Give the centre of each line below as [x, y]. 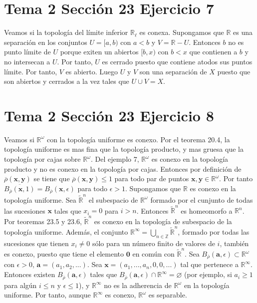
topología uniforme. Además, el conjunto [66, 231]
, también [234, 243]
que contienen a [213, 52]
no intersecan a [27, 61]
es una [243, 32]
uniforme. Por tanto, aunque [47, 295]
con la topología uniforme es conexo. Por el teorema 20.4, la [138, 139]
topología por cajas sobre [42, 159]
